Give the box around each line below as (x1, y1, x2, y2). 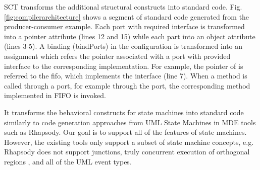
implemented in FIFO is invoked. (4, 90, 106, 101)
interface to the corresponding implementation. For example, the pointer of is (4, 60, 243, 71)
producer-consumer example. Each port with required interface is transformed (4, 21, 245, 32)
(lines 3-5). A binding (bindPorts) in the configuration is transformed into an (4, 41, 243, 51)
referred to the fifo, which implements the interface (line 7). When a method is (4, 70, 247, 81)
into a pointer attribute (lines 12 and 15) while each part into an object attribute (4, 31, 255, 41)
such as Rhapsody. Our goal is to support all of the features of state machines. (4, 127, 247, 137)
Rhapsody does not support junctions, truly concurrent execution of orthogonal (4, 146, 250, 157)
